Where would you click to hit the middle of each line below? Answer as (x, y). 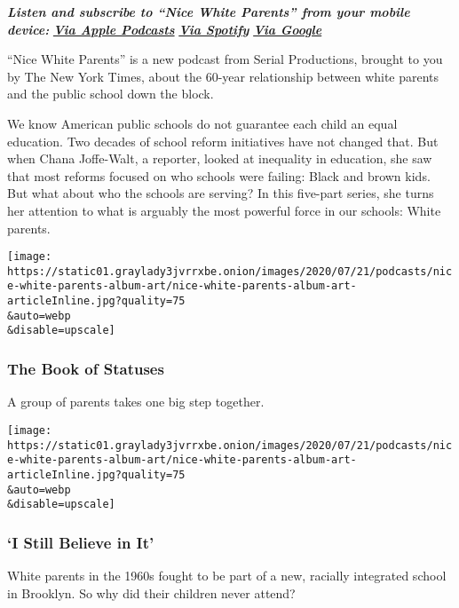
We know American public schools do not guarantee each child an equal (202, 123)
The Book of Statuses (86, 368)
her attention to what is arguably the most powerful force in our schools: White (224, 210)
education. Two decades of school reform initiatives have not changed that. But (223, 141)
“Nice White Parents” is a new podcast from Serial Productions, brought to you (225, 59)
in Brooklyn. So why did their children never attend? (151, 592)
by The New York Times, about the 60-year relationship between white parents (223, 76)
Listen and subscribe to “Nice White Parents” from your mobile (209, 12)
